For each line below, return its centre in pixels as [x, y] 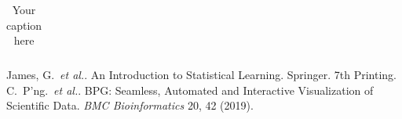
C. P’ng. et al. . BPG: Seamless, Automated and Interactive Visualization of [190, 90]
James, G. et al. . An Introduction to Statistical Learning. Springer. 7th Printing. [201, 75]
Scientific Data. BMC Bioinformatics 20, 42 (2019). [130, 105]
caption [24, 25]
